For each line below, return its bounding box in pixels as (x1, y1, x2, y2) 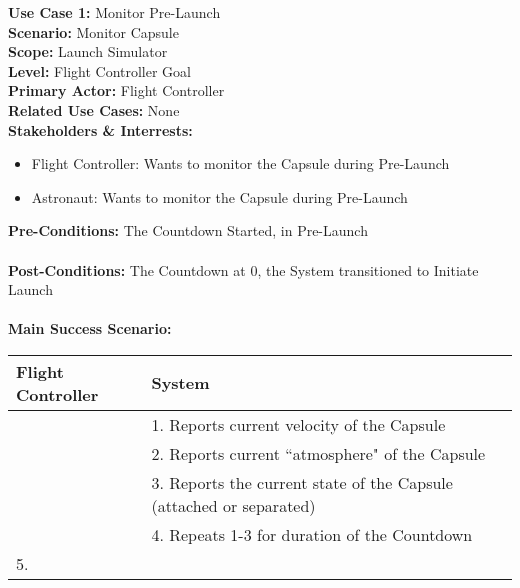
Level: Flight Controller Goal (8, 60, 191, 81)
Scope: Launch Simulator (8, 41, 168, 62)
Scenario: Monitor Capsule (8, 21, 179, 42)
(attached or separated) (151, 493, 316, 517)
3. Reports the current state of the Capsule (151, 470, 453, 494)
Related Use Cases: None (8, 99, 180, 120)
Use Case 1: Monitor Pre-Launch (8, 2, 221, 22)
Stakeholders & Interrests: (8, 119, 193, 140)
